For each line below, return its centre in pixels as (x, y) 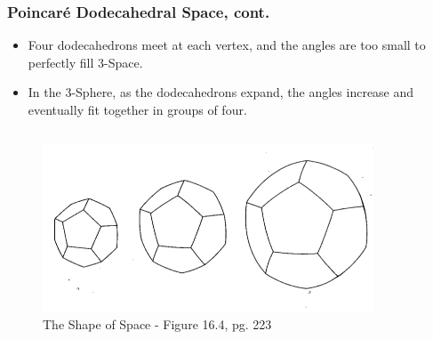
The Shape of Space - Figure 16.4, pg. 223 (157, 324)
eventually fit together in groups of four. (137, 109)
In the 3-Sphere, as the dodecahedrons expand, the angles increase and (221, 92)
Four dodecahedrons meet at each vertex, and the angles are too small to (227, 45)
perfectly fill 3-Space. (85, 62)
